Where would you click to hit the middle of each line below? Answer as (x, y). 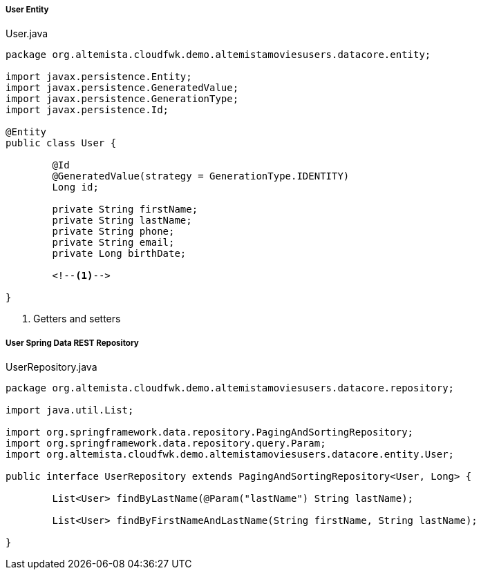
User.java (27, 34)
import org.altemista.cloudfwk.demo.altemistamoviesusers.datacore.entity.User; (230, 455)
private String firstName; (125, 209)
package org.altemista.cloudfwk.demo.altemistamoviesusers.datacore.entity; (218, 55)
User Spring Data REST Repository (72, 343)
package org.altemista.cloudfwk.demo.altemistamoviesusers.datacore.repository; (230, 388)
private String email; (113, 243)
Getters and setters (77, 319)
